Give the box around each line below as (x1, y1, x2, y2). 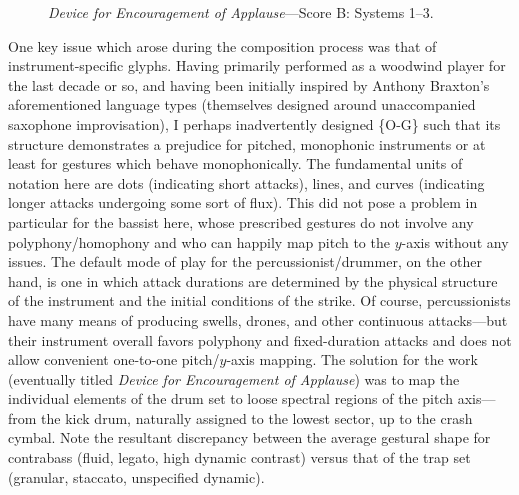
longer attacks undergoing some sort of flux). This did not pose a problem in (8, 192, 478, 213)
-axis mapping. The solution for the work (226, 349, 478, 370)
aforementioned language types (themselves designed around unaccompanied (8, 94, 476, 115)
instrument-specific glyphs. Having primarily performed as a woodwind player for (8, 55, 506, 76)
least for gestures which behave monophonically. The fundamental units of (8, 153, 463, 174)
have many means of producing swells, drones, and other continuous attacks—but (8, 309, 508, 330)
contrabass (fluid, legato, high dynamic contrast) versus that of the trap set (8, 447, 471, 468)
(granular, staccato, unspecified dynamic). (8, 466, 265, 487)
